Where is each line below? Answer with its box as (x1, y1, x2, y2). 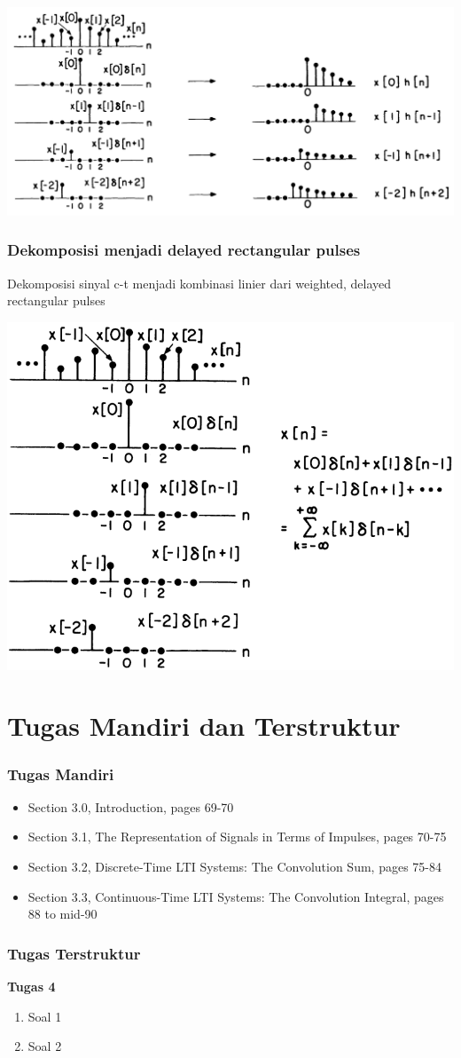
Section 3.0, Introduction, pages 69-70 (27, 797, 234, 816)
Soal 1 (27, 1007, 62, 1025)
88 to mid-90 (27, 904, 98, 923)
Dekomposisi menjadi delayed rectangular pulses (7, 239, 361, 261)
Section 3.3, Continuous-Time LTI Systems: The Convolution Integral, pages (27, 887, 444, 905)
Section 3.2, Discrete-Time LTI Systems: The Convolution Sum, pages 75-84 (27, 857, 441, 875)
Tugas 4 (7, 976, 56, 995)
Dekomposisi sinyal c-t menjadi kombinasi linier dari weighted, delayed (7, 273, 392, 292)
